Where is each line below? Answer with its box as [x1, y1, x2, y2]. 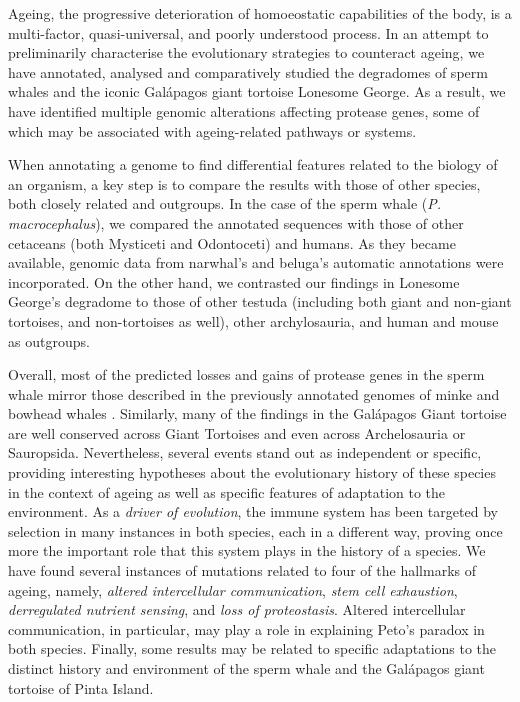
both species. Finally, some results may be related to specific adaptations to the [8, 638, 497, 659]
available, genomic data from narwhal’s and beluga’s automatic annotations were [8, 252, 504, 273]
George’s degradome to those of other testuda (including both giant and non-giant [8, 291, 512, 312]
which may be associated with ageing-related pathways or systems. [8, 120, 417, 141]
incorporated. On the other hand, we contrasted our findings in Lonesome [8, 271, 460, 292]
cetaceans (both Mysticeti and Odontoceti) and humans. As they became [8, 232, 456, 253]
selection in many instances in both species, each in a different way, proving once [8, 520, 503, 541]
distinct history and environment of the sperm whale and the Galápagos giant [8, 658, 485, 678]
